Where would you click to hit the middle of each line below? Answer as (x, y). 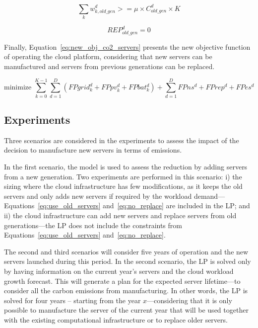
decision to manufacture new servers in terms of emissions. (93, 150)
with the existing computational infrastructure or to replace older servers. (116, 319)
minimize (18, 88)
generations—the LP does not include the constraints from (93, 225)
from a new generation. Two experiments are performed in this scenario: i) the (123, 176)
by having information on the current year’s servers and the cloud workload (119, 271)
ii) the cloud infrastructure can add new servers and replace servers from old (120, 215)
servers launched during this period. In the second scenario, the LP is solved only (128, 261)
